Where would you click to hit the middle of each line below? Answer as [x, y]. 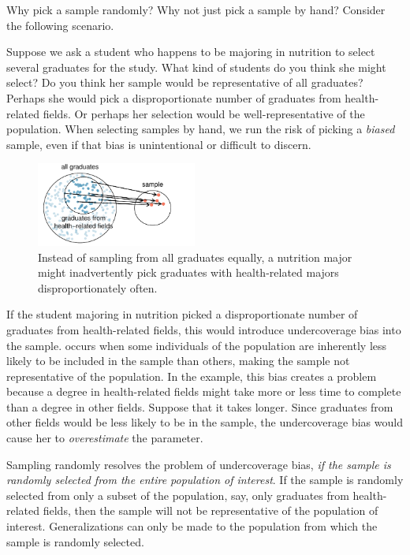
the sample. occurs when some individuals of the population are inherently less [197, 345]
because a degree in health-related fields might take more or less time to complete [204, 391]
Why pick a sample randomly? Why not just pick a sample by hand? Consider [196, 9]
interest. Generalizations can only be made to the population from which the [192, 526]
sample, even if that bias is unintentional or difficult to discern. [159, 144]
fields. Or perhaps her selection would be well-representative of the [204, 113]
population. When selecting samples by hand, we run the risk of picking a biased [201, 129]
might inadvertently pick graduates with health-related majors [188, 272]
